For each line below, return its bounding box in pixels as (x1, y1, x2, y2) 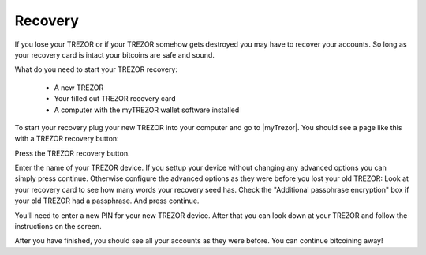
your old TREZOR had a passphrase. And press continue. (14, 196, 200, 205)
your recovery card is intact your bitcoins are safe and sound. (14, 50, 215, 59)
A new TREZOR (54, 83, 104, 92)
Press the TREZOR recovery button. (14, 148, 130, 158)
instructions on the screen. (14, 222, 102, 231)
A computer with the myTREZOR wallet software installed (54, 105, 240, 114)
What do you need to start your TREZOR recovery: (14, 65, 177, 74)
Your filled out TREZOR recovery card (54, 94, 176, 103)
